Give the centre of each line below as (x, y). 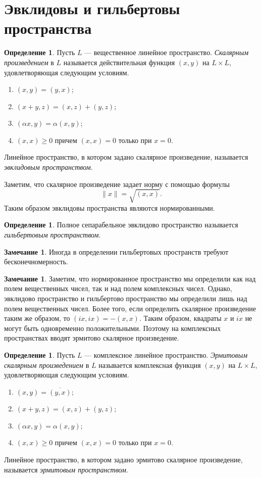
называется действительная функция (119, 62)
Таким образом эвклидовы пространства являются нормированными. (110, 207)
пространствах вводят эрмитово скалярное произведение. (92, 338)
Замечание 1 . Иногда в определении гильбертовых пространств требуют (116, 251)
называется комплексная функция (150, 365)
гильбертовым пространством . (53, 234)
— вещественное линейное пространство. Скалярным (167, 52)
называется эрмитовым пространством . (66, 469)
